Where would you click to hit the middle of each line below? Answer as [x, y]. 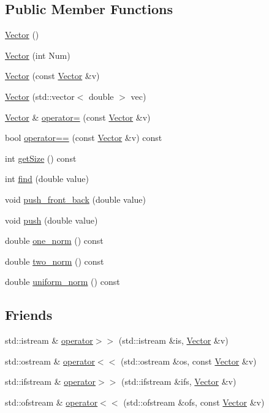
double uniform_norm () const [63, 282]
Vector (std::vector [40, 96]
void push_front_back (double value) [76, 199]
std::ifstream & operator [51, 381]
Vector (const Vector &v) [52, 76]
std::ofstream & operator [51, 402]
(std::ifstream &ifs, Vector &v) [179, 381]
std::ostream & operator [50, 361]
